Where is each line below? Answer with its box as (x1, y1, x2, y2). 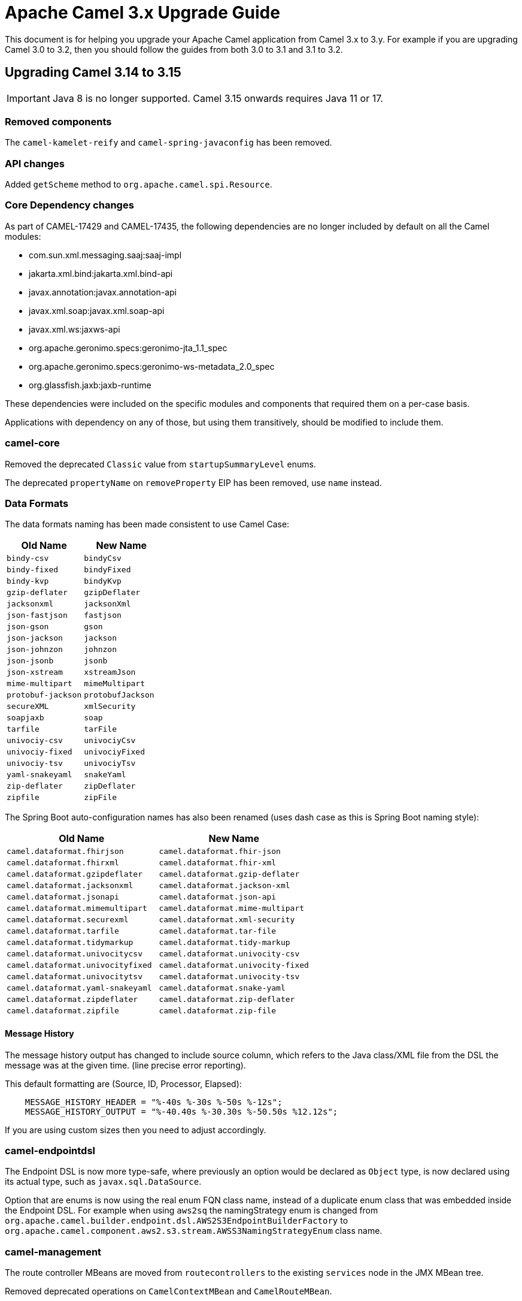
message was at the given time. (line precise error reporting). (5, 1059, 246, 1070)
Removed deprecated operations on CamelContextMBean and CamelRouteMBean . (5, 1286, 332, 1297)
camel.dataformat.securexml (7, 915, 129, 925)
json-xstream (7, 668, 63, 677)
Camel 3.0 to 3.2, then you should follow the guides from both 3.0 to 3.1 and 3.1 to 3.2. (5, 44, 343, 55)
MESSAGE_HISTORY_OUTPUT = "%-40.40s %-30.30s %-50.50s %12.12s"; (25, 1106, 338, 1116)
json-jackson (7, 633, 63, 643)
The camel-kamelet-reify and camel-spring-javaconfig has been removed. (5, 137, 332, 148)
